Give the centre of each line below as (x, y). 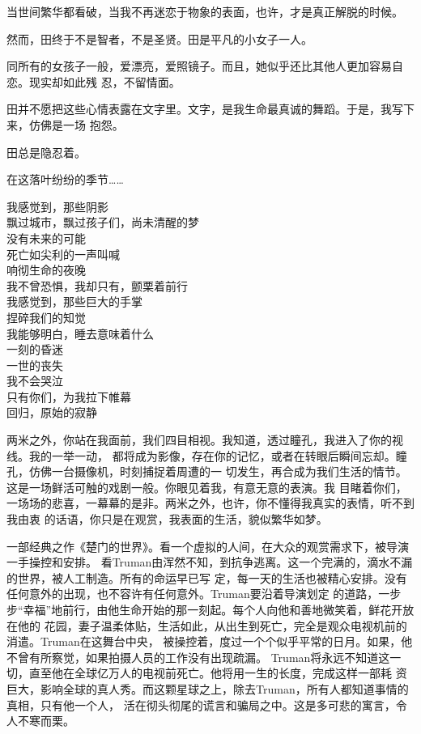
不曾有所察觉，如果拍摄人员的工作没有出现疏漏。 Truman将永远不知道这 (198, 657)
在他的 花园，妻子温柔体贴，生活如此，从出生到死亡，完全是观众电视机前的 (207, 625)
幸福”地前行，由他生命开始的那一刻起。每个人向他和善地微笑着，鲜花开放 (219, 609)
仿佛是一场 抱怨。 (76, 124)
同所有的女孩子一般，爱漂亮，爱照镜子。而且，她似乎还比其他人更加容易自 (205, 66)
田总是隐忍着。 (46, 152)
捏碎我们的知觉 (46, 317)
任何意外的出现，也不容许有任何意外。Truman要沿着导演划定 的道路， (193, 594)
